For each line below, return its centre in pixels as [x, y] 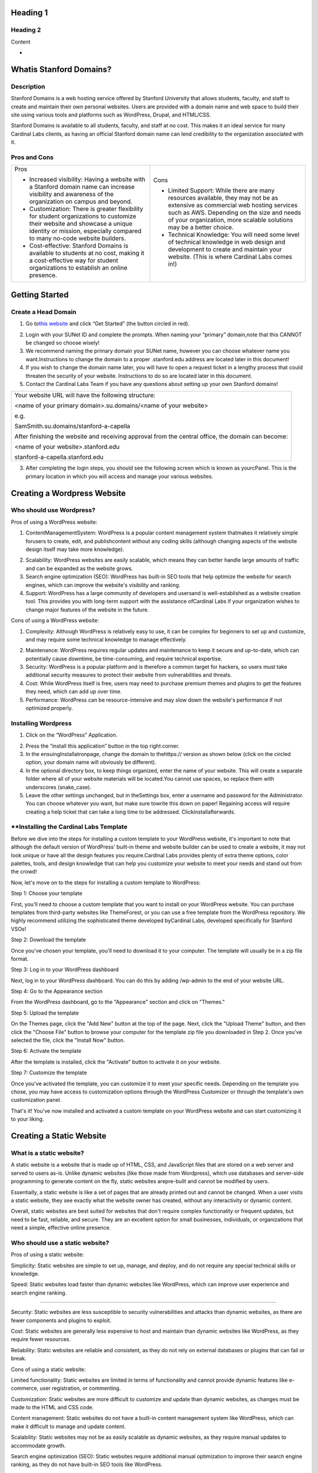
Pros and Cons [32, 157]
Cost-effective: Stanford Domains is [79, 246]
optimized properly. [49, 708]
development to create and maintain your [225, 249]
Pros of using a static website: [48, 1254]
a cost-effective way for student [74, 260]
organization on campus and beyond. [81, 202]
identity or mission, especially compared [85, 231]
